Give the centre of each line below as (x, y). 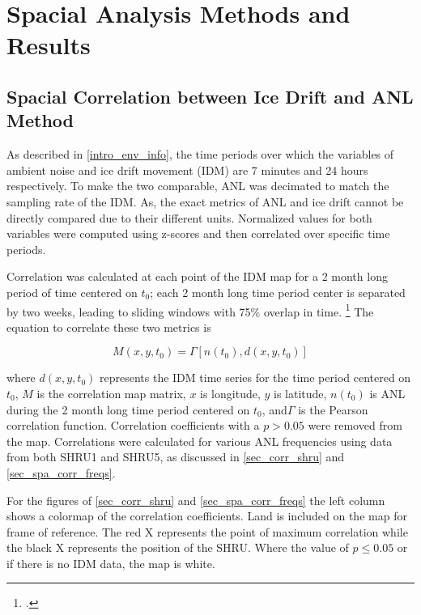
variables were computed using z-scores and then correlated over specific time (198, 233)
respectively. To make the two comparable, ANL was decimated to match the (198, 186)
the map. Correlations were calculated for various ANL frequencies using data (200, 441)
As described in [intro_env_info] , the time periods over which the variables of (200, 154)
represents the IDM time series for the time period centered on (255, 377)
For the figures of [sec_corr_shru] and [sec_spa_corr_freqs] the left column (196, 500)
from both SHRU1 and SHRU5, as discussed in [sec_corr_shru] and (176, 457)
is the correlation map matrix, (111, 393)
